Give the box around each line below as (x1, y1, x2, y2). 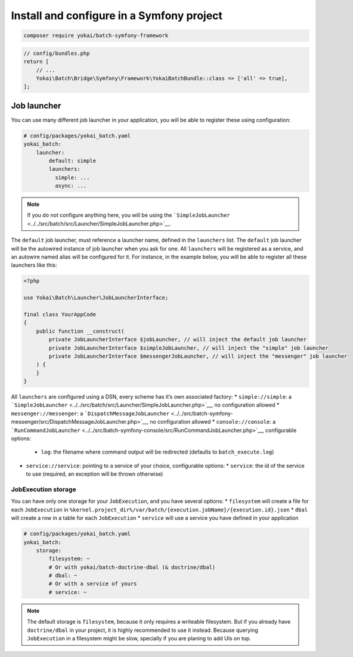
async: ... (54, 183, 87, 189)
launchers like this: (11, 261, 57, 269)
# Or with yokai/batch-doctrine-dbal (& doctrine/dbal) (48, 564, 216, 570)
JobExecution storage (11, 485, 77, 493)
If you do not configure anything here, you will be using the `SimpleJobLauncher (27, 212, 231, 219)
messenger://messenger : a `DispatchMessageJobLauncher (11, 409, 170, 417)
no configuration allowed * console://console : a (150, 418, 276, 425)
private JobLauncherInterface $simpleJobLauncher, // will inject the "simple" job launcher (48, 344, 329, 351)
